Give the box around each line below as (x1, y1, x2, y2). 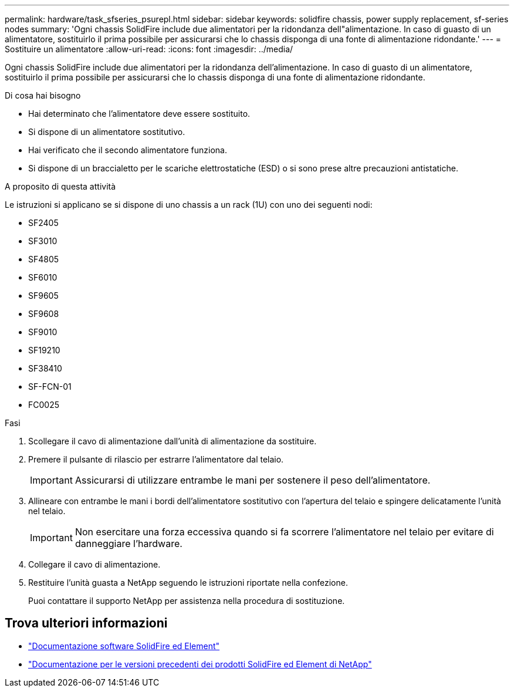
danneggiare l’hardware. (75, 538, 182, 549)
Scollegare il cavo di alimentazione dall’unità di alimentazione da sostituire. (28, 436, 317, 446)
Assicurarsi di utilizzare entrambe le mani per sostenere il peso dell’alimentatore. (75, 474, 431, 486)
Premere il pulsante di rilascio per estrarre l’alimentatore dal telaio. (28, 454, 284, 464)
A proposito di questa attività (5, 181, 116, 191)
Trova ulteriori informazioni (5, 616, 168, 631)
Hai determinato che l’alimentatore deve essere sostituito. (28, 109, 251, 119)
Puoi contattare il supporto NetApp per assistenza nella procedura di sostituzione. (28, 596, 345, 606)
